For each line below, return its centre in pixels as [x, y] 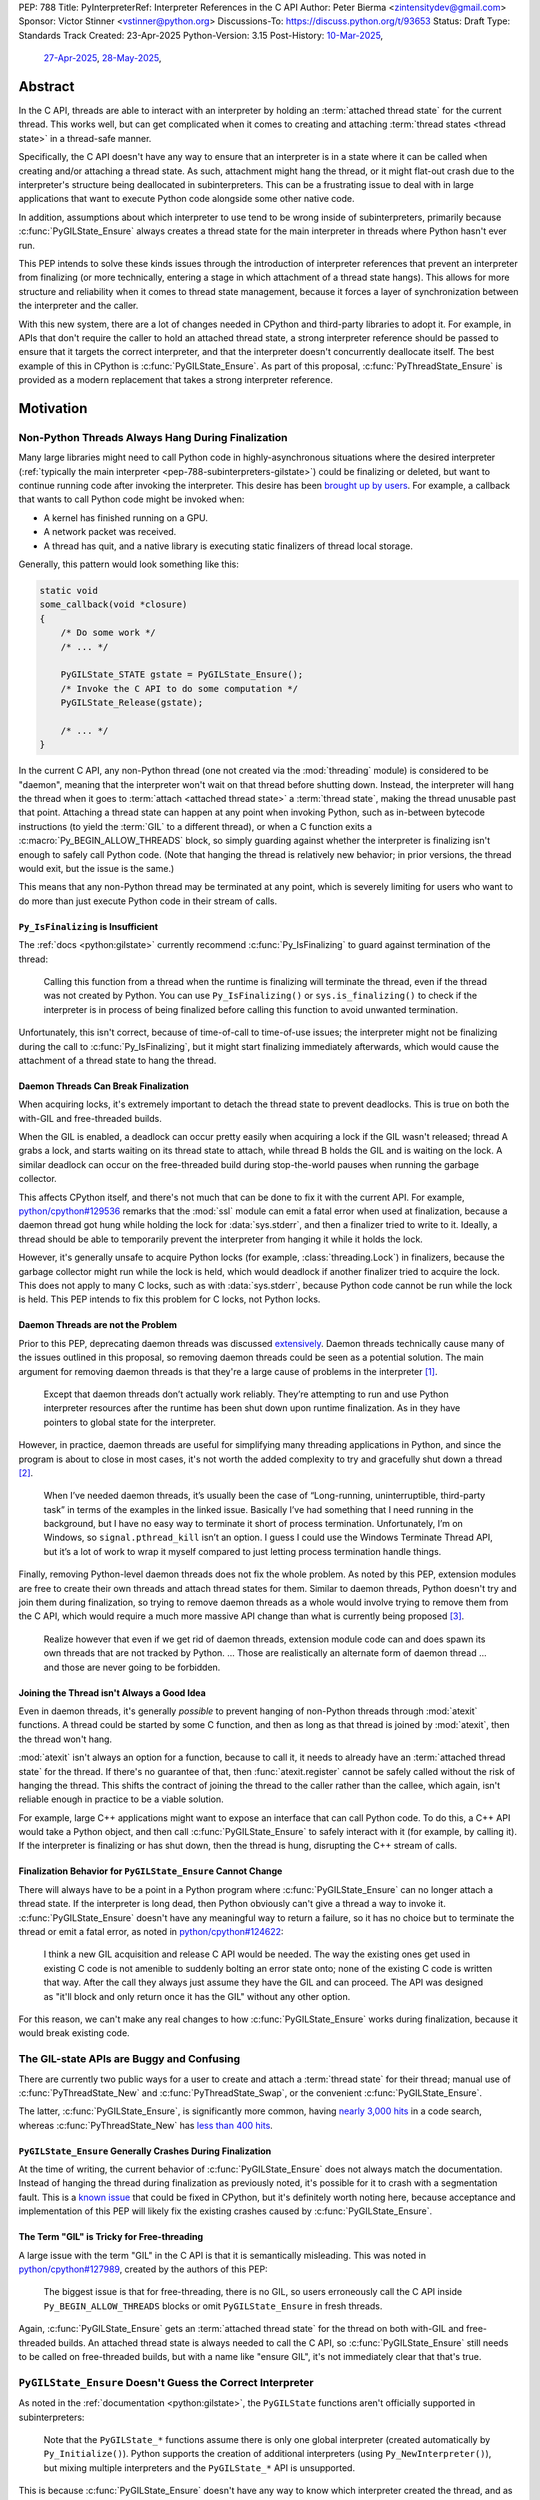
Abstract [46, 86]
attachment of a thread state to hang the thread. [117, 1060]
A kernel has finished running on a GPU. [126, 517]
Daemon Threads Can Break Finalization [103, 1086]
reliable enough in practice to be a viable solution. [121, 1799]
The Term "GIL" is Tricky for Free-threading [111, 2237]
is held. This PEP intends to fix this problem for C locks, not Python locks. [169, 1299]
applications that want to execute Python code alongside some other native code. [186, 199]
